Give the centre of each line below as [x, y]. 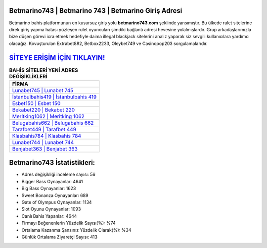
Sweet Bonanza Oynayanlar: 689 [55, 195]
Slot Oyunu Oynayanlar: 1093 [51, 209]
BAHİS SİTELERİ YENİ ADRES [44, 70]
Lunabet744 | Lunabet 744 [43, 142]
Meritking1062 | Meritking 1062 [48, 116]
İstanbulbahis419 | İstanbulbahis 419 [54, 97]
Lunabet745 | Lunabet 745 [43, 90]
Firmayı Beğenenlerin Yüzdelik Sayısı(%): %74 [68, 223]
